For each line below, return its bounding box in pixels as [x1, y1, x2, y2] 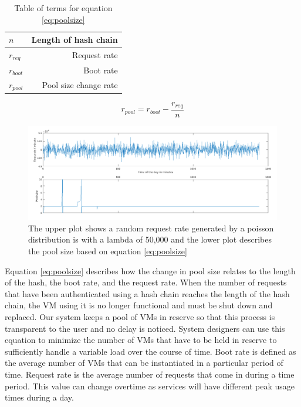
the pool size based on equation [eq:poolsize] [28, 245, 187, 257]
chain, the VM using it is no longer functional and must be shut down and [5, 299, 273, 311]
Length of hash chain [31, 33, 118, 46]
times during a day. [5, 391, 74, 403]
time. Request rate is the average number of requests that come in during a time [5, 368, 295, 380]
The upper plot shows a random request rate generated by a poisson [28, 221, 274, 234]
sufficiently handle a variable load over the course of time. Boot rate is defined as [5, 345, 296, 357]
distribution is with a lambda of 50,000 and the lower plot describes [28, 233, 272, 245]
